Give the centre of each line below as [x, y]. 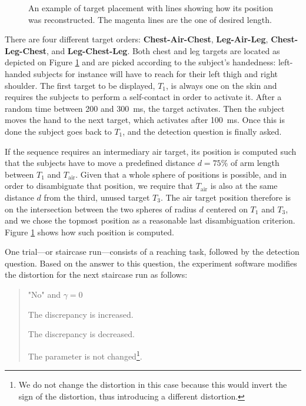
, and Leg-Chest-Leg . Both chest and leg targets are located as [163, 50]
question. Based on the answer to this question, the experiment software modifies [151, 263]
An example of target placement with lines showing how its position [151, 8]
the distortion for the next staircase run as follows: [96, 274]
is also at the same [244, 186]
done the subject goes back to [58, 131]
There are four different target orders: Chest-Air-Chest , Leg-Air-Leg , [137, 39]
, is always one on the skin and [222, 85]
